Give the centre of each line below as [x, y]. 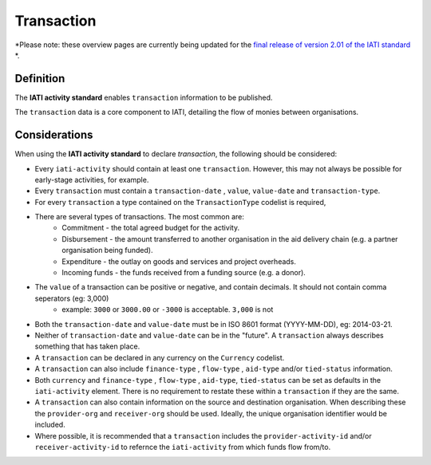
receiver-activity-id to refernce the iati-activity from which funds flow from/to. [183, 447]
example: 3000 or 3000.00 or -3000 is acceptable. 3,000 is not [168, 309]
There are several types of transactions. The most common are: [140, 217]
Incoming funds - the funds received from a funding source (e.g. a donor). [184, 273]
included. [50, 425]
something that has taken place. [87, 346]
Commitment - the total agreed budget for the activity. [150, 228]
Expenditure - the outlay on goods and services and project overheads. [179, 261]
